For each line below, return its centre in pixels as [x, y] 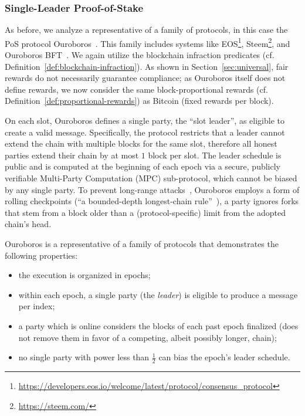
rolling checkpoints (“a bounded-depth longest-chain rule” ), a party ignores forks [152, 201]
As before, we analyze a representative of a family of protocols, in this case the [146, 30]
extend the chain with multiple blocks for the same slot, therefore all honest [141, 143]
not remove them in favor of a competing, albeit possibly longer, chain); [148, 337]
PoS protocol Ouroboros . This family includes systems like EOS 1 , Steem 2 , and [148, 42]
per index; [37, 306]
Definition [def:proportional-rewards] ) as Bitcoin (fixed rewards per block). [139, 101]
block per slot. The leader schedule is [215, 155]
